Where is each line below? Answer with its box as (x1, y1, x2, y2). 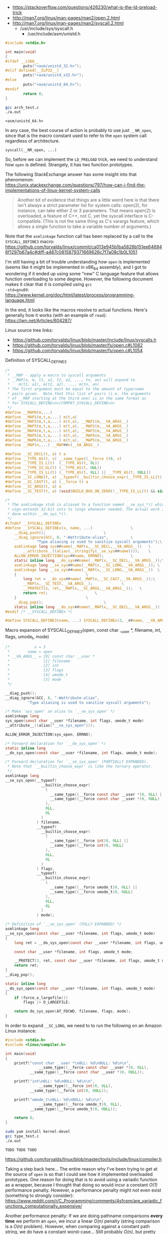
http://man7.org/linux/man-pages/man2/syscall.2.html (12, 20, 124, 26)
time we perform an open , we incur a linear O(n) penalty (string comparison (5, 1218, 160, 1224)
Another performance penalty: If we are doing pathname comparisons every (5, 1213, 163, 1219)
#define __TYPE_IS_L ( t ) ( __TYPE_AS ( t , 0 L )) (5, 461, 99, 466)
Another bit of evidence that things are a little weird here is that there (17, 197, 159, 203)
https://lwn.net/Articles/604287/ (5, 317, 72, 324)
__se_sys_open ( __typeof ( (5, 778, 57, 783)
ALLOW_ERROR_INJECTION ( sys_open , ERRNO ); (5, 732, 93, 737)
